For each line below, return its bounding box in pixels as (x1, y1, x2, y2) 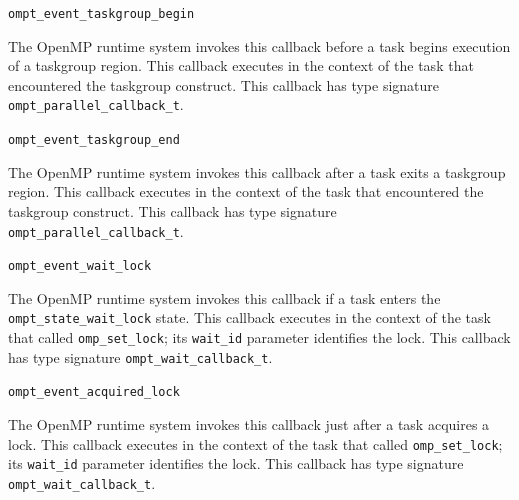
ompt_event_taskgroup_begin (8, 7, 195, 21)
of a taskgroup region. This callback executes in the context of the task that (8, 55, 474, 76)
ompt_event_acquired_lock (8, 385, 180, 400)
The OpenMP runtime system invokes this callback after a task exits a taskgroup (8, 161, 506, 182)
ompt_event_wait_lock (8, 259, 152, 274)
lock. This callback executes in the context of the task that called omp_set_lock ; (8, 433, 503, 454)
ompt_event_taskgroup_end (8, 133, 180, 148)
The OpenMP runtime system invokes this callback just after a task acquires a (8, 414, 490, 435)
